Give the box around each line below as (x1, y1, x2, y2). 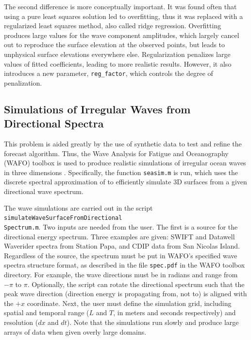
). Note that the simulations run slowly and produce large (67, 317, 239, 327)
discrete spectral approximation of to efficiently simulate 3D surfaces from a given (4, 177, 247, 187)
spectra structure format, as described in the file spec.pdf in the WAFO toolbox (4, 260, 245, 270)
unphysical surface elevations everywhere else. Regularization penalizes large (4, 49, 231, 59)
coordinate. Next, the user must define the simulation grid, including (27, 298, 232, 308)
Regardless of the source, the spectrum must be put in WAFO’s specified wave (4, 250, 237, 260)
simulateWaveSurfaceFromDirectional (4, 215, 122, 222)
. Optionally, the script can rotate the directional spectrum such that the (27, 279, 245, 289)
